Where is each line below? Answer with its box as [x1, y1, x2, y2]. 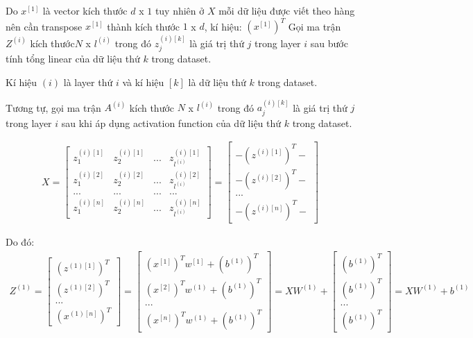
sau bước [310, 35, 348, 50]
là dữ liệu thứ [188, 74, 246, 89]
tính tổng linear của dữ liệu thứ [6, 51, 140, 66]
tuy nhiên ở [155, 3, 205, 17]
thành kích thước [107, 19, 180, 33]
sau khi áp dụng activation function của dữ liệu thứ [61, 115, 282, 130]
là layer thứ [63, 74, 113, 89]
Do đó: [6, 235, 35, 248]
